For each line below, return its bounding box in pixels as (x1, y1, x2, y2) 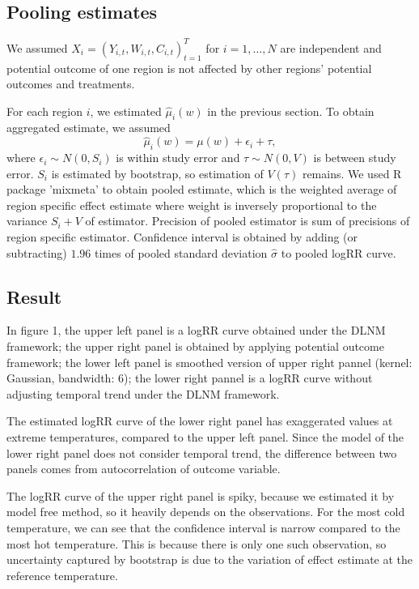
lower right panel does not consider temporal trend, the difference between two (6, 444, 397, 461)
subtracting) (6, 244, 67, 261)
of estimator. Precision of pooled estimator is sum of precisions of (85, 212, 410, 229)
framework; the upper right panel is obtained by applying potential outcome (6, 338, 384, 355)
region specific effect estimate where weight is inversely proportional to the (6, 196, 377, 213)
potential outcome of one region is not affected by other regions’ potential (6, 59, 372, 76)
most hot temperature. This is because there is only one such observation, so (6, 535, 387, 552)
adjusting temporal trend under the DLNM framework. (6, 385, 280, 402)
